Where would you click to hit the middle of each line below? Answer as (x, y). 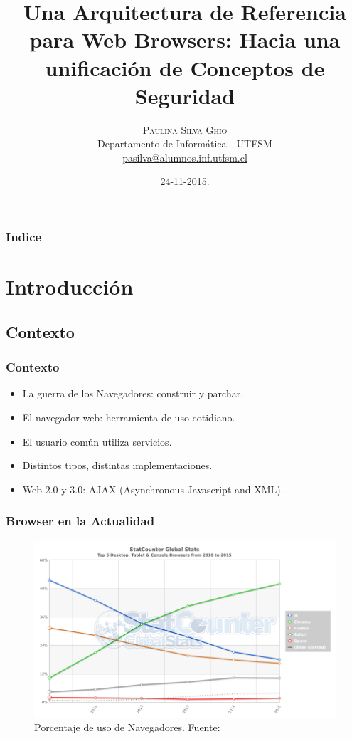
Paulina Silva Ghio (185, 129)
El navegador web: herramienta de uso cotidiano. (129, 417)
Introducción (70, 287)
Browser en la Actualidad (80, 521)
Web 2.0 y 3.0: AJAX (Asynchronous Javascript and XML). (153, 489)
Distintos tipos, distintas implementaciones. (117, 465)
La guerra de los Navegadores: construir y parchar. (133, 393)
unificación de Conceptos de (185, 67)
